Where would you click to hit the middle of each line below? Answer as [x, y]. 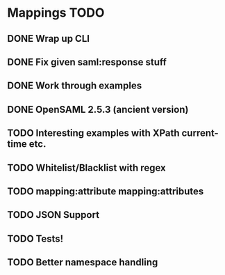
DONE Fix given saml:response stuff [87, 62]
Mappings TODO [56, 13]
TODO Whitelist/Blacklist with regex [86, 167]
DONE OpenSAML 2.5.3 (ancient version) [98, 109]
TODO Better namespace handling [83, 262]
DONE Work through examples [75, 86]
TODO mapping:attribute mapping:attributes [106, 191]
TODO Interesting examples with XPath [93, 133]
